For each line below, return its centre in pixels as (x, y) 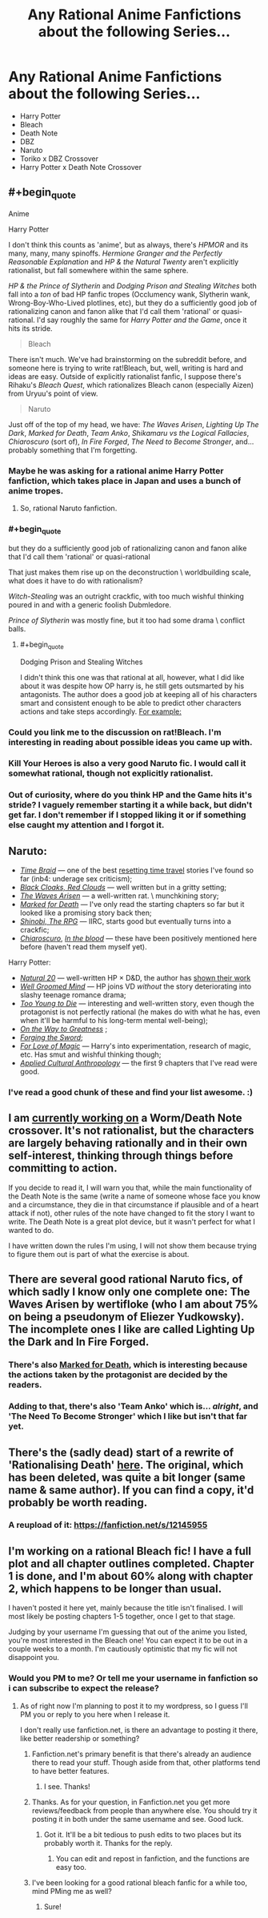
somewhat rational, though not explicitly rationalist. (111, 773)
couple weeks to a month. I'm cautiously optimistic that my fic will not (123, 1649)
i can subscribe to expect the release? (84, 1688)
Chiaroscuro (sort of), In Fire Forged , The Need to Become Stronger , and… (131, 441)
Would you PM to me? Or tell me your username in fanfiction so (133, 1678)
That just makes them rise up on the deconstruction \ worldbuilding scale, (130, 572)
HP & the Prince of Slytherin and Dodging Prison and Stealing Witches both (133, 285)
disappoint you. (34, 1658)
